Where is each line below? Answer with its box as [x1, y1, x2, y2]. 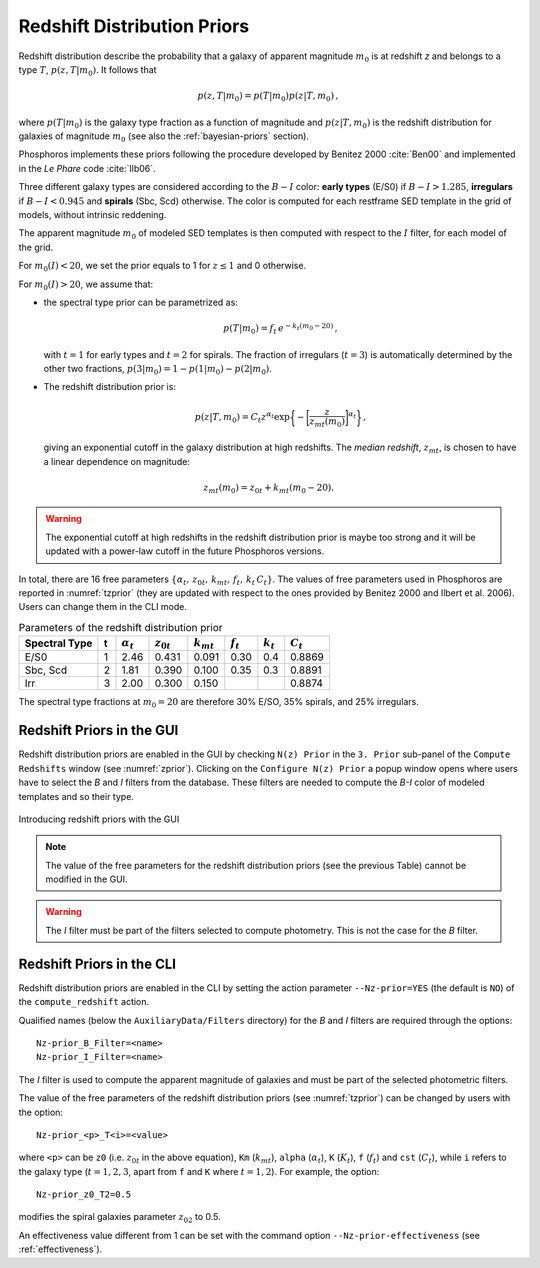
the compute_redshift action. [18, 996, 150, 1008]
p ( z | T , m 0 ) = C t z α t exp [194, 410, 290, 425]
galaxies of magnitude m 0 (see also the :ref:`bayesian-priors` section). [18, 130, 310, 144]
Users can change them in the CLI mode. [18, 601, 187, 613]
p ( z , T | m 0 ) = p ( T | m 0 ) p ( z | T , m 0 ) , [196, 90, 339, 104]
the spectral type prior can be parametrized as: [43, 296, 239, 308]
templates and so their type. [18, 790, 135, 802]
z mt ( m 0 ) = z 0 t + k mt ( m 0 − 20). [203, 481, 335, 495]
